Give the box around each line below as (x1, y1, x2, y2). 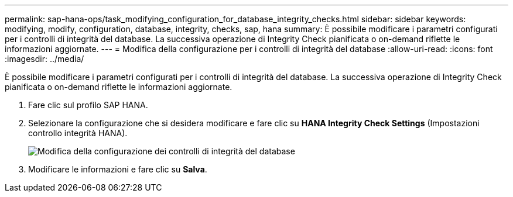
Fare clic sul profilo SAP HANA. (28, 100, 148, 110)
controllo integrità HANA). (28, 128, 128, 138)
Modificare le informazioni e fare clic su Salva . (28, 164, 207, 174)
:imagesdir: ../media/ (5, 54, 84, 64)
